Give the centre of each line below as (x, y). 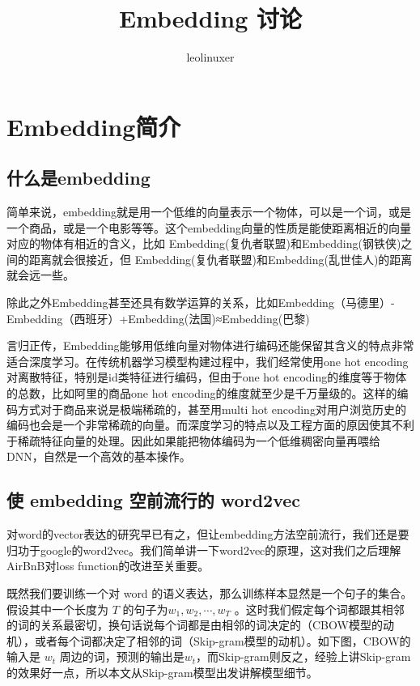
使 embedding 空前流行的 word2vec (154, 500)
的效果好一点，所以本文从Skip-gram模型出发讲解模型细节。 (162, 672)
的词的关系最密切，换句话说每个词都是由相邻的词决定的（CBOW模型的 (195, 625)
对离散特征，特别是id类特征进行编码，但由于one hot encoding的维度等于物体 (207, 377)
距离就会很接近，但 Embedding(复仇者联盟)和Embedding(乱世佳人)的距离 (221, 259)
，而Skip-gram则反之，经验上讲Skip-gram (303, 656)
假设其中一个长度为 (57, 609)
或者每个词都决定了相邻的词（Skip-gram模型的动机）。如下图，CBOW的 (223, 640)
